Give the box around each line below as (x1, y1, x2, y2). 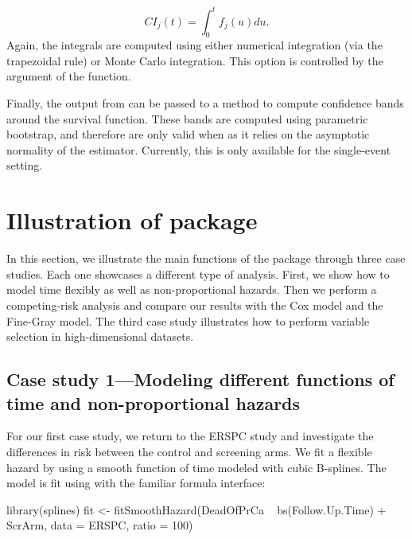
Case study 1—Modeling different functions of (6, 367, 395, 392)
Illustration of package (6, 204, 258, 236)
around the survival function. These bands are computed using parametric (6, 110, 368, 127)
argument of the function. (6, 68, 131, 84)
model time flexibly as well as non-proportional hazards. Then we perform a (6, 281, 377, 298)
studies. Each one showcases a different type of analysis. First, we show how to (6, 265, 390, 282)
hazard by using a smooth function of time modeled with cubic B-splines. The (6, 459, 387, 475)
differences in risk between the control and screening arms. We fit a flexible (6, 443, 372, 459)
